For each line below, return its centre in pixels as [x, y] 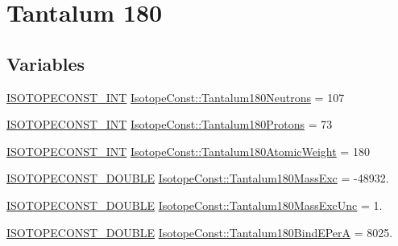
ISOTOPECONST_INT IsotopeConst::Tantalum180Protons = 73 [170, 124]
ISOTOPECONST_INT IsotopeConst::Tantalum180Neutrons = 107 [176, 97]
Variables [46, 63]
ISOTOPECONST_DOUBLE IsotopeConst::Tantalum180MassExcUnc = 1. [195, 205]
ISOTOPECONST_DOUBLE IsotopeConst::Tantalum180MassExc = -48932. [198, 178]
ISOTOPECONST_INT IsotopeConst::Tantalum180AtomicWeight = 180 [188, 151]
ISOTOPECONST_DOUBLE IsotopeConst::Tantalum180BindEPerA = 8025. [200, 232]
